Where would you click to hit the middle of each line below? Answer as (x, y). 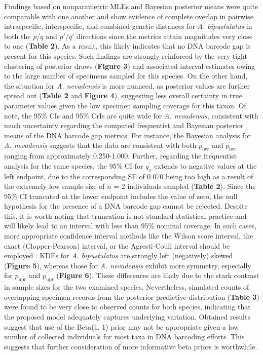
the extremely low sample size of (54, 186)
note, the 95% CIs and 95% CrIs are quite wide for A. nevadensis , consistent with (131, 115)
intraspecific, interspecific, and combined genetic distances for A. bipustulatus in (128, 26)
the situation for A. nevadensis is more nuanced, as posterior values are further (127, 85)
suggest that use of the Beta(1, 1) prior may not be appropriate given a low (122, 326)
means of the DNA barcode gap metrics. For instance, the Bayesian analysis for (127, 135)
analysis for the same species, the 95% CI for (74, 165)
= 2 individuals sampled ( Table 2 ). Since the (185, 186)
